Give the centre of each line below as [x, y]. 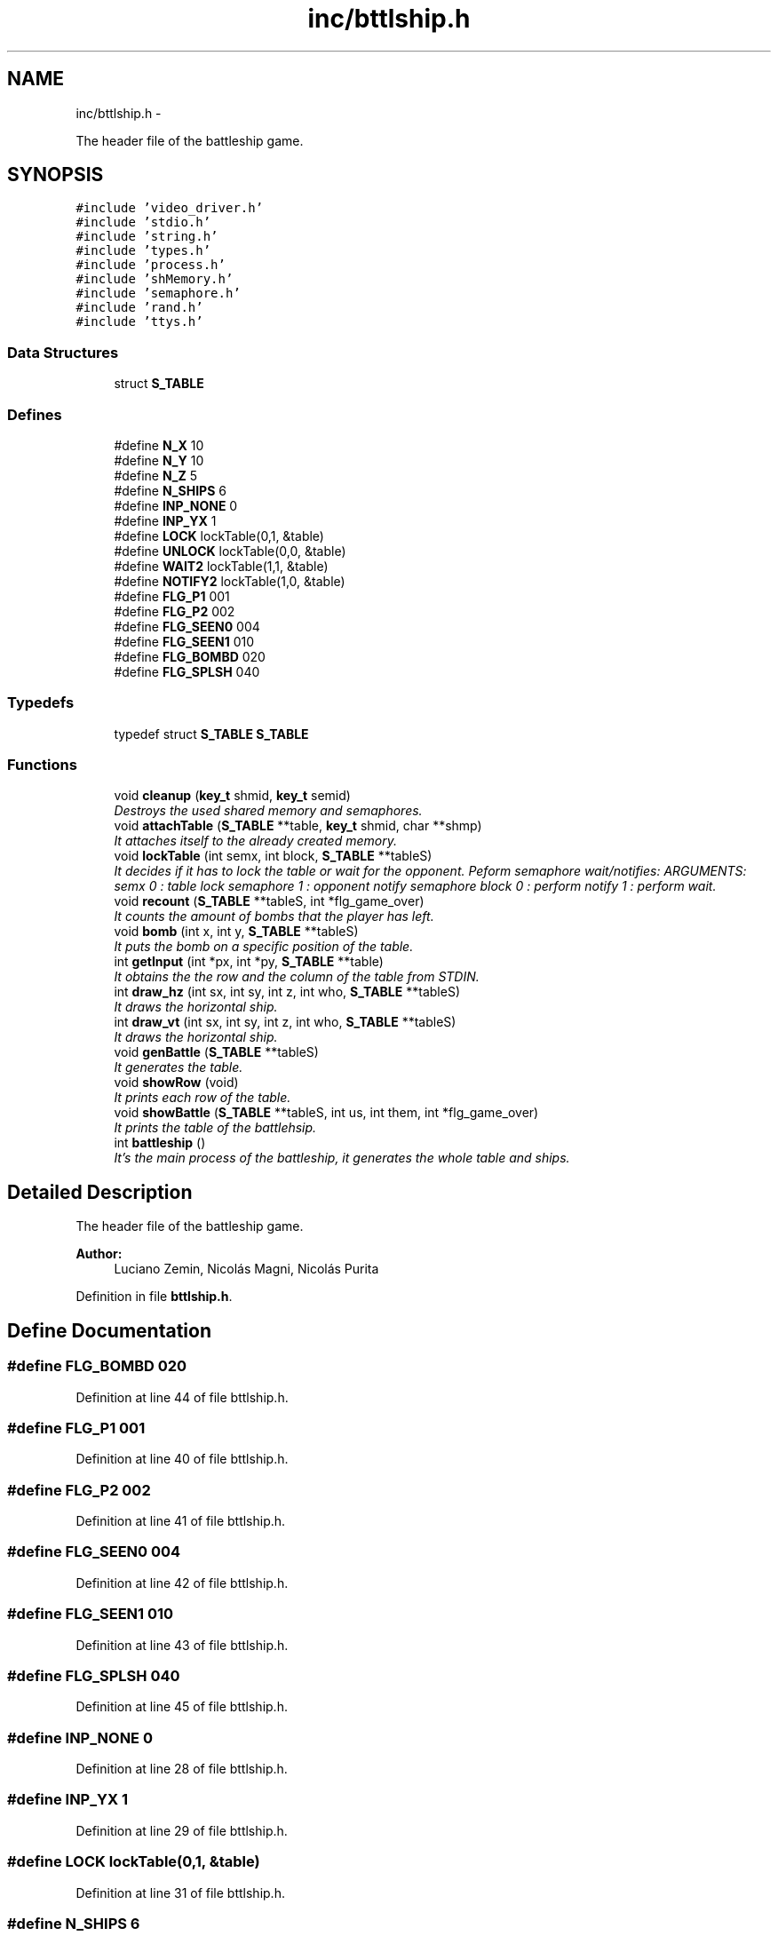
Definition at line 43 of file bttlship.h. [182, 1645]
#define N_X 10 [159, 445]
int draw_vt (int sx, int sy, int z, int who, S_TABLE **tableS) [285, 1022]
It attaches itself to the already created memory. [255, 841]
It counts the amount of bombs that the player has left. [274, 916]
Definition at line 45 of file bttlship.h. [182, 1707]
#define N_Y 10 [159, 460]
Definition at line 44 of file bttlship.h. [182, 1397]
